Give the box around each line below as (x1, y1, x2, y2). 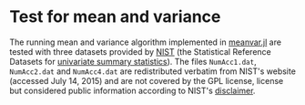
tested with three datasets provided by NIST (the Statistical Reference (9, 46, 271, 57)
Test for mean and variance (9, 6, 221, 27)
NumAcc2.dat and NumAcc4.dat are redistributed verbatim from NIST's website (9, 66, 296, 77)
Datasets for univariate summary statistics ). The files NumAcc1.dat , (9, 56, 257, 67)
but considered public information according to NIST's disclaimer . (9, 85, 256, 96)
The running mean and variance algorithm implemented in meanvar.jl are (9, 37, 282, 47)
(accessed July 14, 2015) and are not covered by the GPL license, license (9, 75, 284, 86)
